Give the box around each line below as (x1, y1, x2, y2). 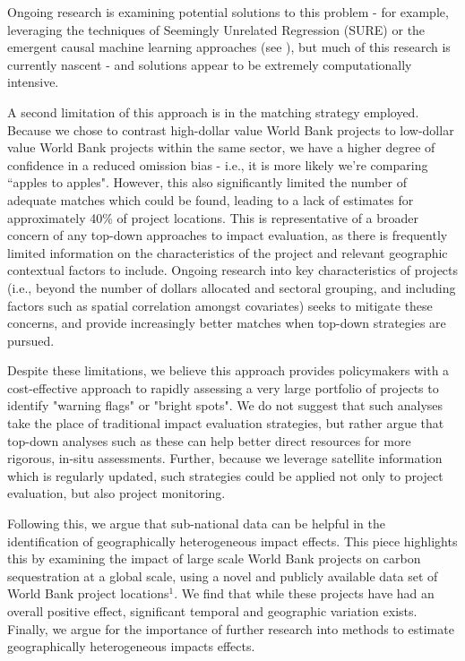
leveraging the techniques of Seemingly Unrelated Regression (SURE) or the (7, 20, 426, 39)
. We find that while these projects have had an (174, 584, 435, 603)
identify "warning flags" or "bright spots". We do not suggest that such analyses (7, 396, 443, 415)
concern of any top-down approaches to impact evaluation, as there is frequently (7, 226, 448, 245)
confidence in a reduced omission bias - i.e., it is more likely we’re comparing (7, 155, 428, 174)
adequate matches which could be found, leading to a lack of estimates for (7, 190, 414, 209)
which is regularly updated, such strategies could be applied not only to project (7, 466, 443, 485)
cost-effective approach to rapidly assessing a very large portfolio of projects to (7, 378, 439, 397)
